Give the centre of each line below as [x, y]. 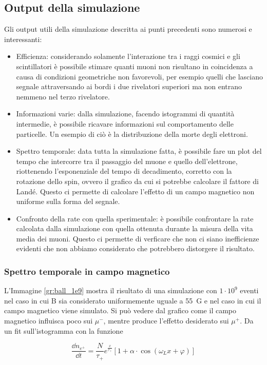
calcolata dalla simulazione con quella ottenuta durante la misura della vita [135, 228]
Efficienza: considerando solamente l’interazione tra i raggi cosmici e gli [128, 56]
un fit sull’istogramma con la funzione [64, 330]
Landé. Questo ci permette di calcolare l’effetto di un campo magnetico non [135, 191]
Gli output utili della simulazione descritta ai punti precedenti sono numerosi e [128, 29]
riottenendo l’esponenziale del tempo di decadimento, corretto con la [124, 171]
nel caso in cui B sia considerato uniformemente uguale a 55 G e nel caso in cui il [133, 300]
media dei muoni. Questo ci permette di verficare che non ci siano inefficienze [138, 238]
